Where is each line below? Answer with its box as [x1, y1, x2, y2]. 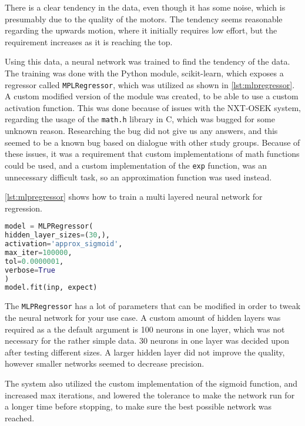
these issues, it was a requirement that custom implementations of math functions [5, 147, 300, 160]
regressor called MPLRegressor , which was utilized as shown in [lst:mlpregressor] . [5, 78, 295, 90]
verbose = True [5, 266, 55, 274]
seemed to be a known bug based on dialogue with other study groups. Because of [5, 136, 300, 148]
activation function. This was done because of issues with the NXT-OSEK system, [5, 101, 301, 113]
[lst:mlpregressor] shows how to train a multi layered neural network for [5, 190, 263, 203]
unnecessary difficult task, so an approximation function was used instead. [5, 170, 272, 183]
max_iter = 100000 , [5, 248, 72, 257]
